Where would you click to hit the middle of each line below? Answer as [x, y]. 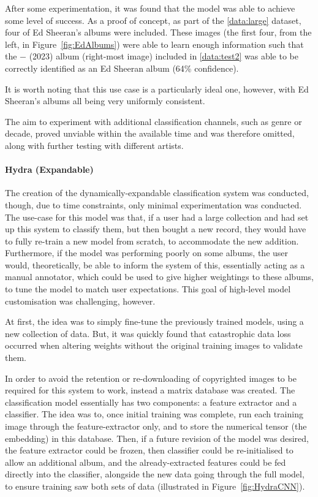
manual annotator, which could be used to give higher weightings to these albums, [159, 277]
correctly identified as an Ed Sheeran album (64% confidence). [122, 68]
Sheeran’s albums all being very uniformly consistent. [105, 101]
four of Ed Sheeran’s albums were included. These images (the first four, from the [158, 32]
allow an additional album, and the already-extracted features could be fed [146, 462]
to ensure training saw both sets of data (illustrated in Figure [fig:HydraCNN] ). [155, 486]
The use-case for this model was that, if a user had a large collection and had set [157, 217]
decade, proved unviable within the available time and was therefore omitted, [150, 133]
